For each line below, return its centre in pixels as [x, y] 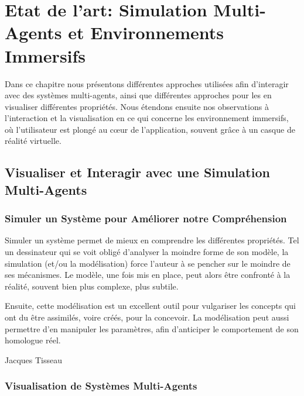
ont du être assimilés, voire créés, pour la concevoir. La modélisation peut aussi [147, 317]
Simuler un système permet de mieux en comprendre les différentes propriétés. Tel [152, 240]
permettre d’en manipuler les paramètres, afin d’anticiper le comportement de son [152, 328]
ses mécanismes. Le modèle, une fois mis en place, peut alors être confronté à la [148, 275]
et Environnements [146, 32]
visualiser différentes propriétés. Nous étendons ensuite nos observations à [137, 106]
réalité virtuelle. [33, 141]
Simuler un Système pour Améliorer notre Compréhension [146, 218]
